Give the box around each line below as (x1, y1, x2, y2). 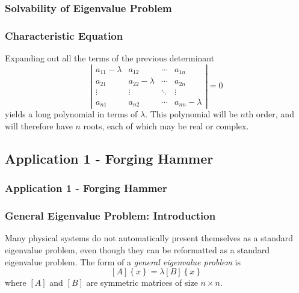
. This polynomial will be (145, 108, 238, 120)
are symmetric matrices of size (86, 276, 198, 289)
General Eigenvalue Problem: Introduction (5, 208, 216, 223)
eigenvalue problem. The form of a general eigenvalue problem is (5, 255, 241, 268)
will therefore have (5, 119, 73, 132)
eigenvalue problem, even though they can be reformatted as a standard (5, 243, 270, 256)
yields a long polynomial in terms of (5, 108, 138, 120)
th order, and (245, 108, 294, 120)
